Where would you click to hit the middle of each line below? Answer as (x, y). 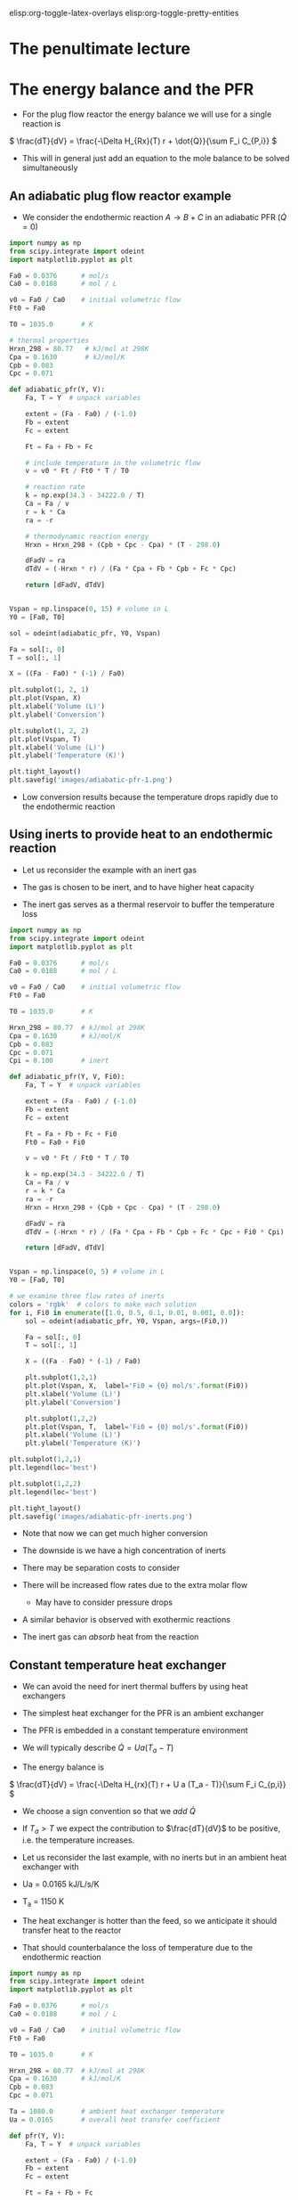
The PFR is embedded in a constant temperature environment (135, 1730)
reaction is (41, 124)
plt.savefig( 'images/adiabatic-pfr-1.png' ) (91, 780)
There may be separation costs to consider (101, 1568)
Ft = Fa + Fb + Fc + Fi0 (71, 1134)
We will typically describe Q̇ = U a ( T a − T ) (98, 1748)
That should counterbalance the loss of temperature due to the (137, 1947)
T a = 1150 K (43, 1902)
